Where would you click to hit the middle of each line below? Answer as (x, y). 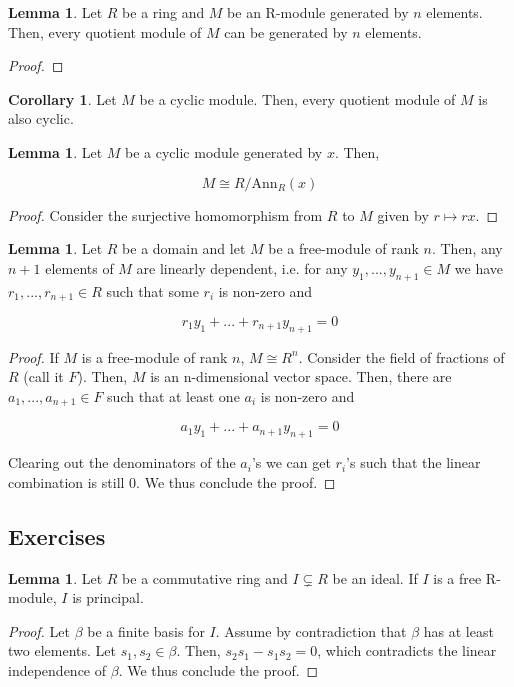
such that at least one (173, 395)
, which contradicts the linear (407, 650)
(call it (43, 376)
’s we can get (291, 462)
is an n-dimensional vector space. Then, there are (301, 376)
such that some (152, 290)
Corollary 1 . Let (62, 98)
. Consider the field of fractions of (401, 356)
